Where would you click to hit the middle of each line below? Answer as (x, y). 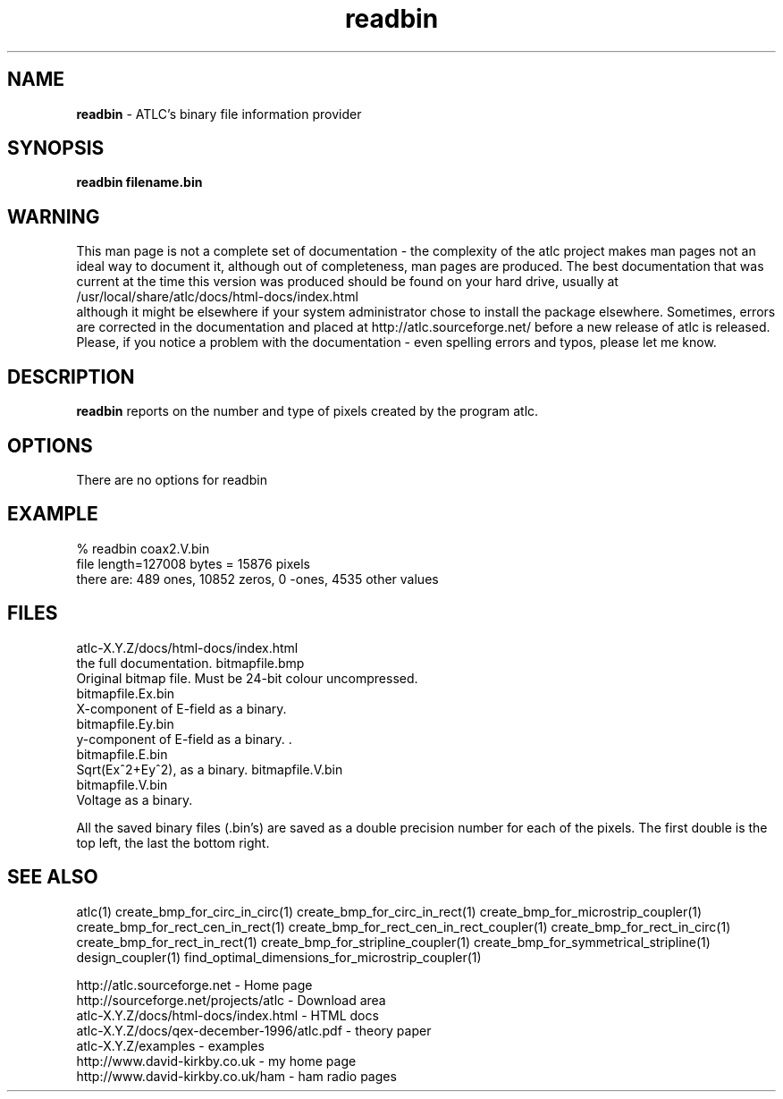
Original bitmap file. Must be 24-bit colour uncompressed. (247, 678)
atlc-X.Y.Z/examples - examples (170, 1045)
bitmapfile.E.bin (122, 754)
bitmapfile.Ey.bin (125, 723)
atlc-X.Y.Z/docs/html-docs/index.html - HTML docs (227, 1015)
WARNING (54, 216)
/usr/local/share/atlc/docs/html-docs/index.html (217, 297)
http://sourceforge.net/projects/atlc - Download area (231, 1000)
